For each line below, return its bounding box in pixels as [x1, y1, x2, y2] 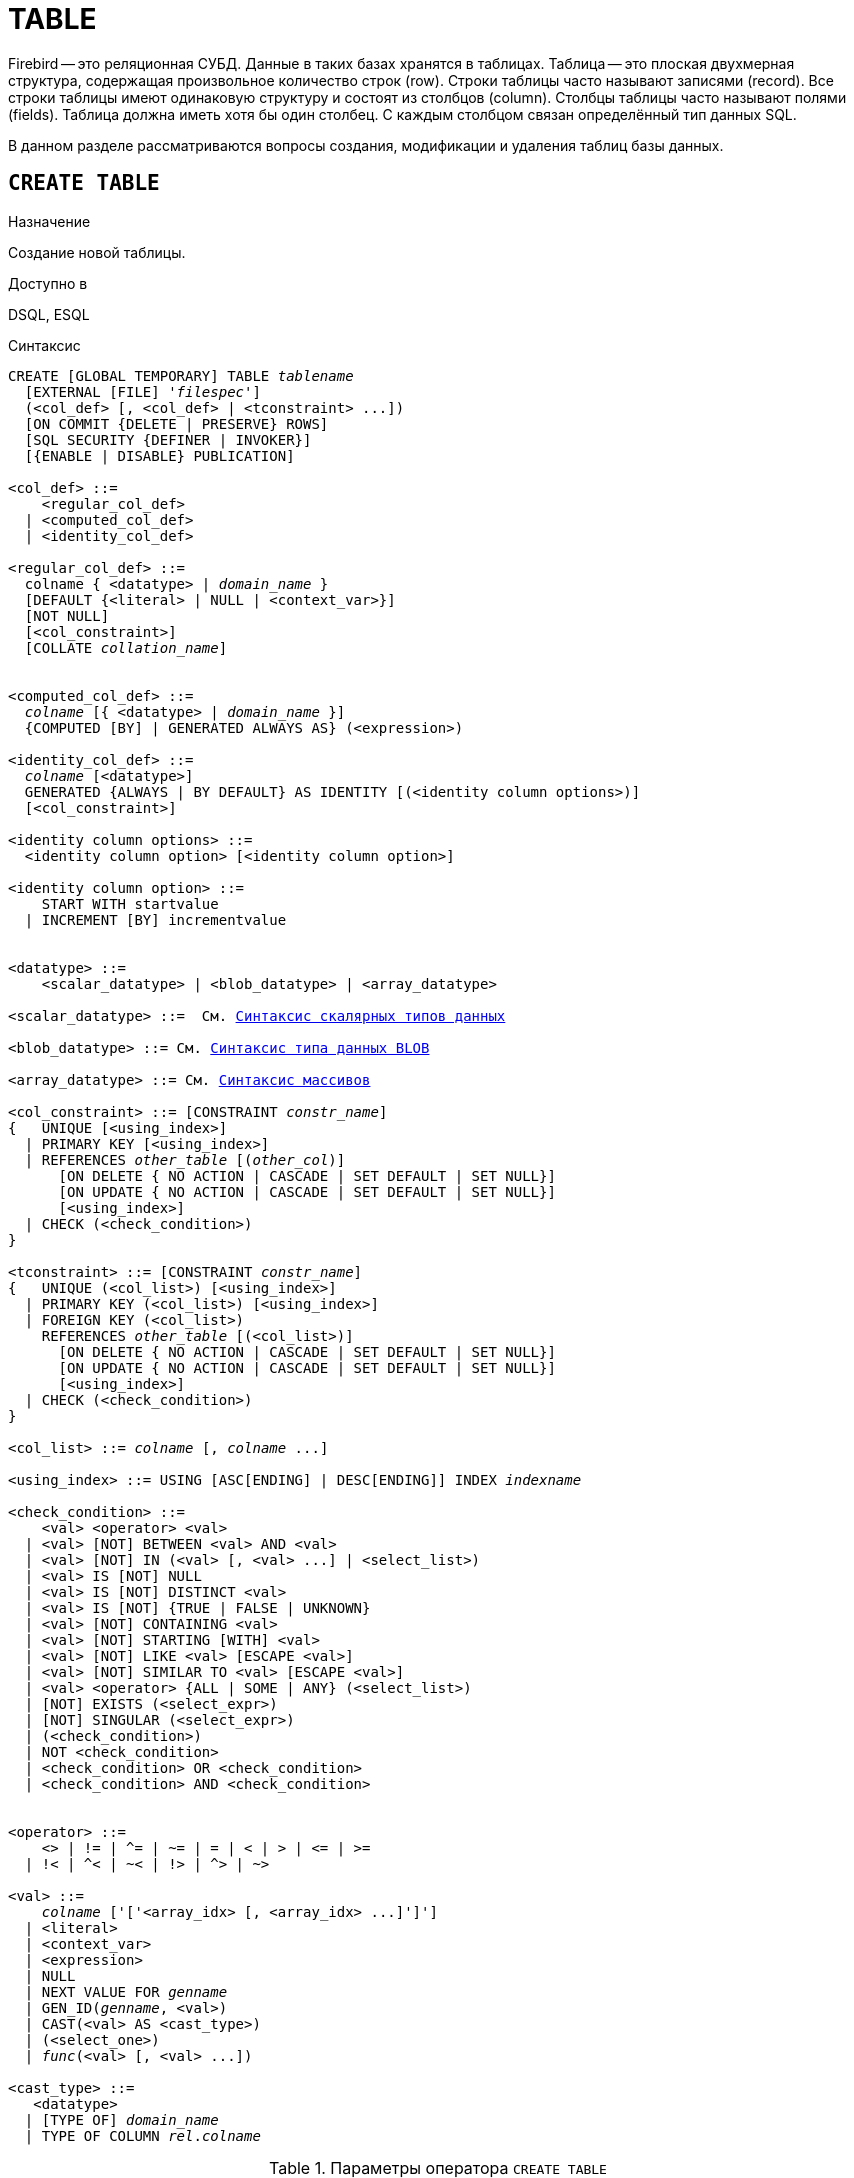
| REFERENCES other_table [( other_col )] [24, 1151, 346, 1168]
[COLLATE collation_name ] [24, 639, 228, 656]
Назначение [8, 212, 91, 230]
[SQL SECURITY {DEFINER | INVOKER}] [24, 431, 312, 448]
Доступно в [8, 274, 88, 292]
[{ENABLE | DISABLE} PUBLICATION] [24, 447, 295, 464]
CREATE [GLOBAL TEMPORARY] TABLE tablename [8, 367, 354, 384]
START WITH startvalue [41, 895, 219, 912]
